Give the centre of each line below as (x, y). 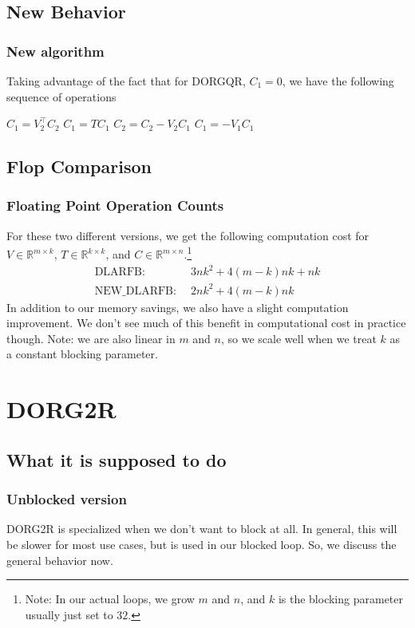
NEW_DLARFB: (135, 291)
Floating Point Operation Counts (115, 205)
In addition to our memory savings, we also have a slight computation (178, 307)
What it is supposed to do (117, 459)
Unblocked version (67, 499)
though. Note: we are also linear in (91, 338)
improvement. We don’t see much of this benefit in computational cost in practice (206, 323)
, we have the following (338, 81)
